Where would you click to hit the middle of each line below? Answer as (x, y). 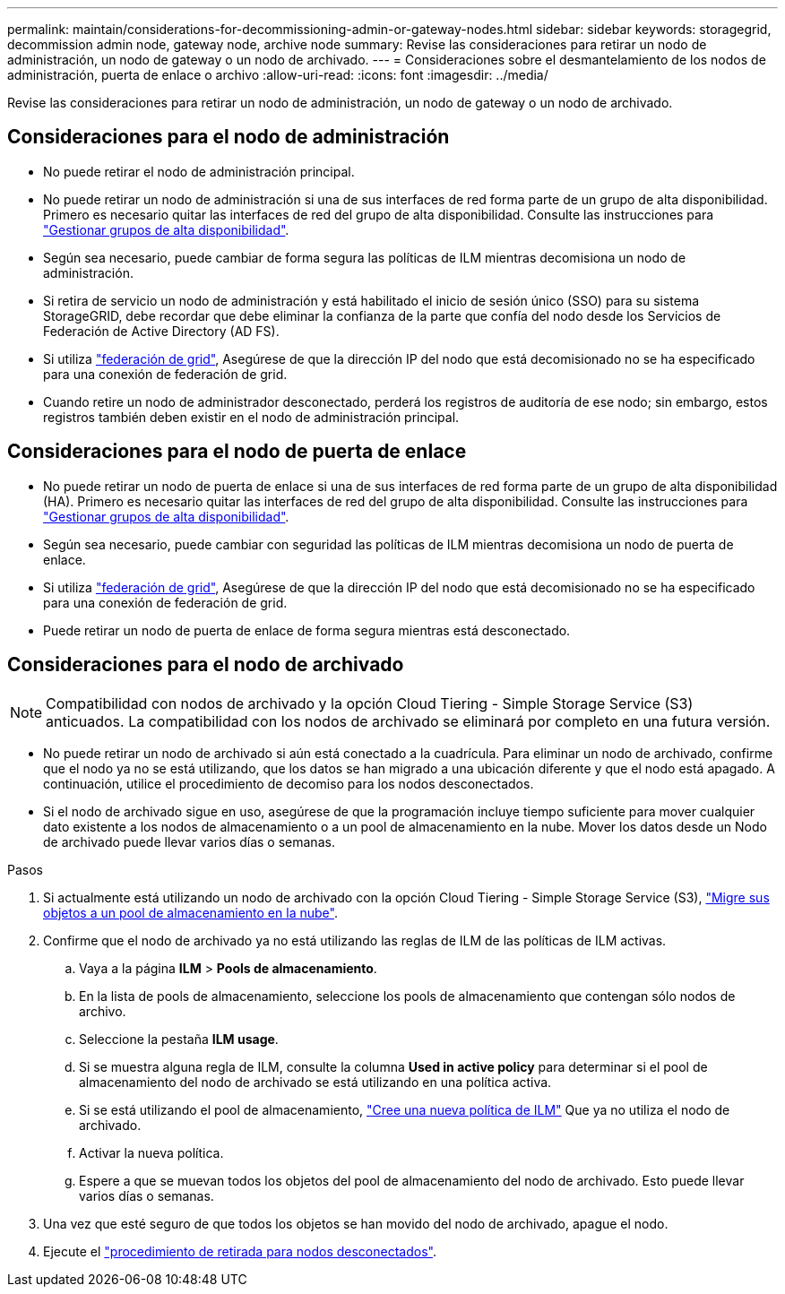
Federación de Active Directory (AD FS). (161, 331)
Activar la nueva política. (151, 1152)
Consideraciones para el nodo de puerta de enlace (237, 452)
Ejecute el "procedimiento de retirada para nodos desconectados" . (240, 1251)
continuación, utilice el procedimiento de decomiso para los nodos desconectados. (289, 783)
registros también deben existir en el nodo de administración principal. (251, 417)
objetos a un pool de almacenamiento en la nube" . (190, 912)
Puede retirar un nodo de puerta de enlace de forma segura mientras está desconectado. (307, 630)
